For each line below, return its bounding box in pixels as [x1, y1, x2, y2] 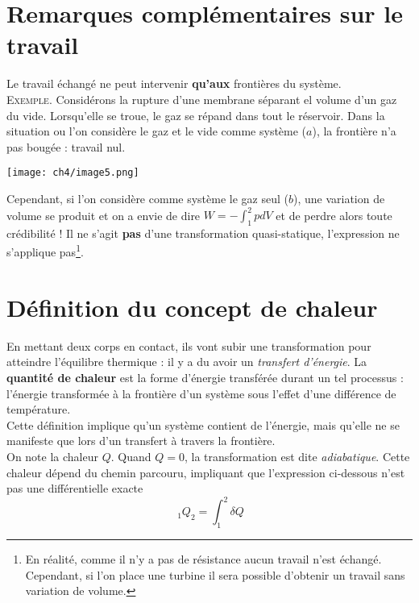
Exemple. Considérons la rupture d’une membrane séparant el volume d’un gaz [6, 90, 397, 107]
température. [6, 401, 71, 418]
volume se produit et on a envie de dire [6, 206, 201, 223]
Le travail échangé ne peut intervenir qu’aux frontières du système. [6, 75, 342, 92]
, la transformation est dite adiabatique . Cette [184, 447, 410, 464]
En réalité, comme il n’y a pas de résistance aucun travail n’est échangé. [25, 551, 382, 568]
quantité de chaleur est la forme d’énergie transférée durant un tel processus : [6, 368, 404, 385]
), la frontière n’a [312, 123, 396, 139]
